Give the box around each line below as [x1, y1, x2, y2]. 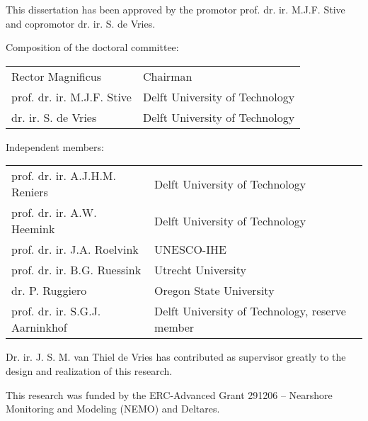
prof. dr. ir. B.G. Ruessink [11, 262, 142, 279]
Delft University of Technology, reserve [154, 303, 346, 320]
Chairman [142, 67, 192, 84]
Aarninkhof [11, 319, 67, 336]
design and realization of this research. [6, 363, 173, 378]
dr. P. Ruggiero [11, 282, 87, 299]
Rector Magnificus [11, 67, 102, 84]
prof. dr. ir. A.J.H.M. [11, 167, 116, 184]
